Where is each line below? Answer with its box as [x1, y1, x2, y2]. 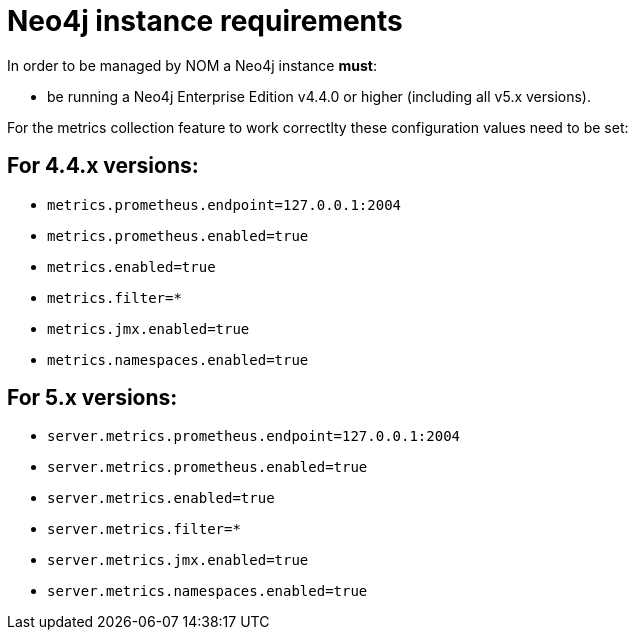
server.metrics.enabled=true [47, 490, 275, 507]
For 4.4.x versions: [7, 153, 199, 179]
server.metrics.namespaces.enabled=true [47, 583, 368, 600]
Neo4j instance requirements [7, 4, 403, 38]
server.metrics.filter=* [47, 521, 241, 538]
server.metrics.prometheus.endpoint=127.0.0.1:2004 [47, 428, 461, 445]
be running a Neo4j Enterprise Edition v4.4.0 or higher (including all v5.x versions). [47, 87, 592, 105]
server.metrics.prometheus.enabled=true [47, 459, 368, 476]
